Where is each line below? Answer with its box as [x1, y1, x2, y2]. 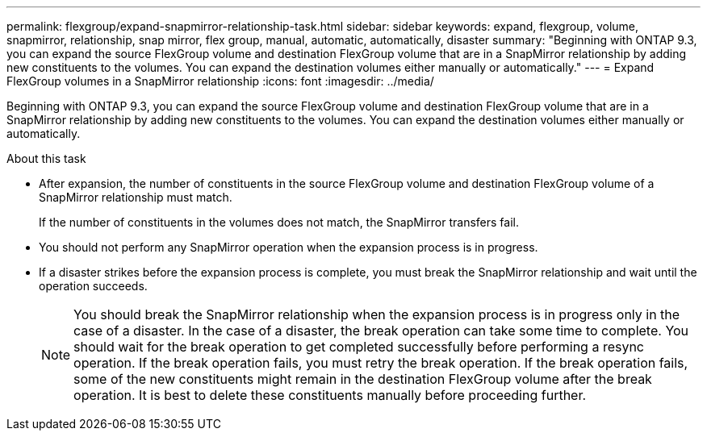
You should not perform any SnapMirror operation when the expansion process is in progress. [39, 240, 538, 254]
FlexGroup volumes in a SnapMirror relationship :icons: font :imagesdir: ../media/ [6, 74, 434, 88]
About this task [6, 152, 86, 165]
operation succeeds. [39, 279, 148, 293]
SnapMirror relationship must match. [39, 190, 232, 204]
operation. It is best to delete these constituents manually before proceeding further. [73, 387, 587, 403]
